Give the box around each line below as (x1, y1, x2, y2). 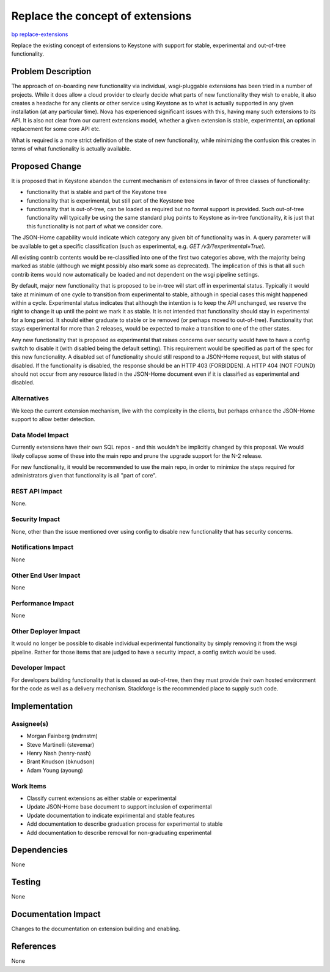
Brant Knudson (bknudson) (26, 758, 95, 765)
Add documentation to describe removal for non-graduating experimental (26, 829, 212, 836)
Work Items (11, 782, 46, 790)
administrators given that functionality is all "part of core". (11, 472, 157, 479)
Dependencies (11, 845, 68, 855)
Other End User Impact (11, 571, 81, 580)
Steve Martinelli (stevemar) (26, 741, 95, 748)
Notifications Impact (11, 543, 74, 551)
